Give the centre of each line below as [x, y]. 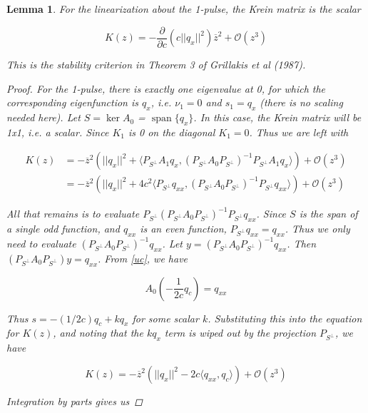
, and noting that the [98, 333]
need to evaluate [41, 244]
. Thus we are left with [299, 132]
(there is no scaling [301, 102]
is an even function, [183, 228]
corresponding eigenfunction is [72, 102]
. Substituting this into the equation [285, 318]
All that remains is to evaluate [73, 213]
